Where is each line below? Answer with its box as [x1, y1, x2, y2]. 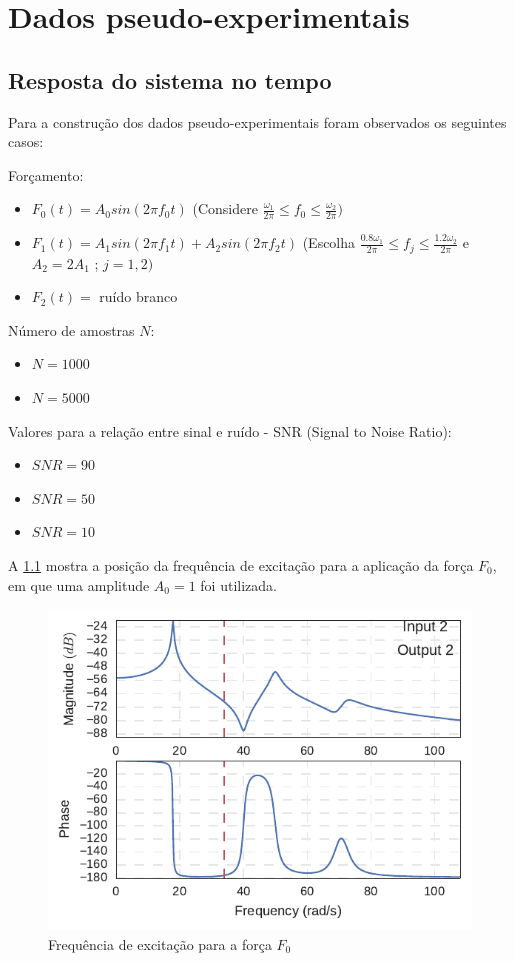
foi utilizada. [200, 574, 277, 595]
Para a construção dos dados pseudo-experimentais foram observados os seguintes [8, 111, 507, 132]
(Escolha [302, 232, 356, 253]
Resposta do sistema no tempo [8, 64, 332, 95]
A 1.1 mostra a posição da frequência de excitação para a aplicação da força [8, 554, 474, 575]
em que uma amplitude [8, 574, 150, 595]
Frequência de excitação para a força [48, 933, 272, 954]
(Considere [192, 198, 258, 219]
